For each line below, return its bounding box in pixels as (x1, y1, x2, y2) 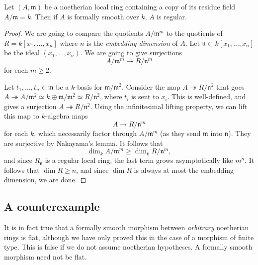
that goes (216, 81, 245, 92)
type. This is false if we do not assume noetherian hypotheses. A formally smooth (4, 242, 253, 252)
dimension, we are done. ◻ (4, 174, 86, 185)
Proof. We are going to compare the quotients (4, 28, 143, 38)
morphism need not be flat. (4, 251, 87, 262)
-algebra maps (45, 111, 88, 121)
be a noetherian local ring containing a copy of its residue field (44, 1, 236, 11)
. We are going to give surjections (80, 47, 182, 58)
